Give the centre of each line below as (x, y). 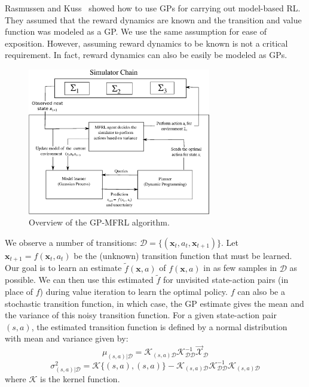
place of (19, 292)
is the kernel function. (80, 378)
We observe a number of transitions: (71, 242)
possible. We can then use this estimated (79, 280)
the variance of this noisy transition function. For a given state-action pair (141, 315)
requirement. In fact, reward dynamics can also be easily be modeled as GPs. (146, 55)
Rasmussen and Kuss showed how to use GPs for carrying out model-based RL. (153, 8)
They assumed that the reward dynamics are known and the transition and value (153, 19)
